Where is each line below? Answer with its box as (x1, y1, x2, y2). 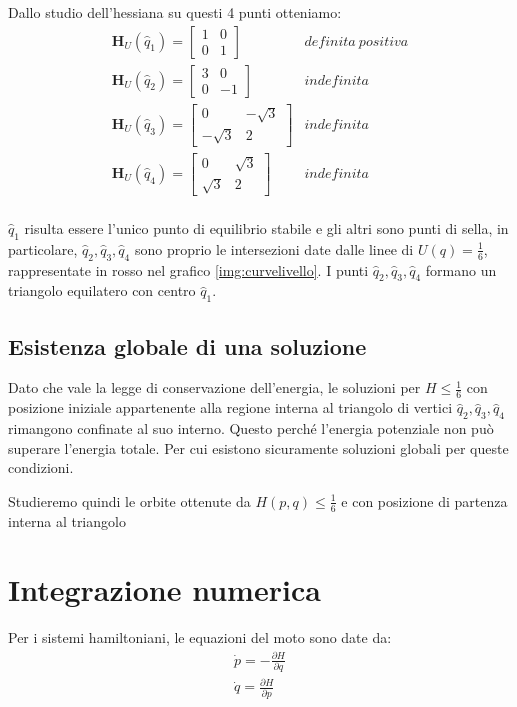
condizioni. (8, 457, 74, 478)
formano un (425, 259, 497, 280)
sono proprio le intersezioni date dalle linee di (134, 238, 414, 259)
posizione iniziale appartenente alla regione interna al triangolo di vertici (8, 397, 453, 418)
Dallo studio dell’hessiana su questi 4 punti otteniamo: (8, 2, 342, 22)
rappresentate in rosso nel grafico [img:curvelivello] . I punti (8, 259, 369, 280)
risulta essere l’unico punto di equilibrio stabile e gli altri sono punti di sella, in (24, 218, 509, 239)
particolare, (8, 238, 78, 259)
